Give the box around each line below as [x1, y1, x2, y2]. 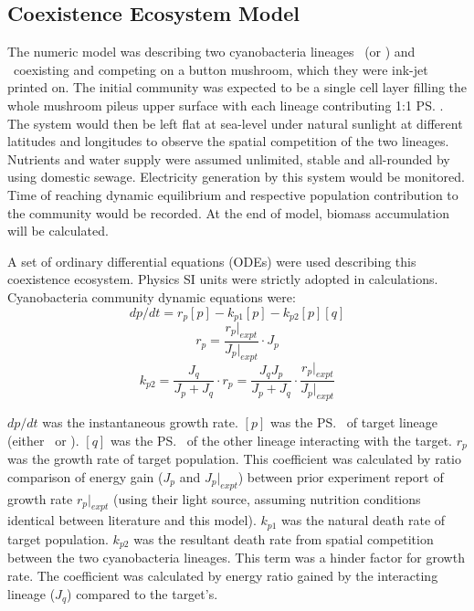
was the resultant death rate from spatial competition [133, 529, 434, 548]
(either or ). [7, 430, 79, 449]
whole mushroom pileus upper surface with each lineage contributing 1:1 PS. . [7, 95, 444, 114]
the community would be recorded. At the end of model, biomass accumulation [7, 203, 449, 222]
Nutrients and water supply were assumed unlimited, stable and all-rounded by [7, 149, 450, 168]
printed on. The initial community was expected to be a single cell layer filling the [7, 78, 468, 97]
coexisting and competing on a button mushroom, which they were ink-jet [13, 59, 428, 79]
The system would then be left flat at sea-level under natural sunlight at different [7, 113, 463, 132]
